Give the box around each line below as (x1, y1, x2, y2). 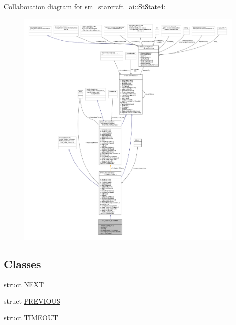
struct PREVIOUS (4, 296, 60, 306)
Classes (4, 256, 41, 271)
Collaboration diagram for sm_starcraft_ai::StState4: (4, 1, 166, 11)
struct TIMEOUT (4, 312, 58, 323)
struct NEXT (4, 279, 44, 290)
